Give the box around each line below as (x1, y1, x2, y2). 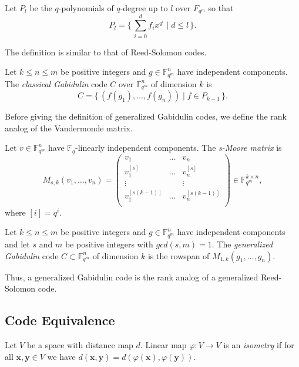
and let (5, 237, 30, 250)
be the (29, 2, 52, 14)
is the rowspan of (147, 249, 210, 262)
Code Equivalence (5, 311, 115, 329)
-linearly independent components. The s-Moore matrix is (75, 141, 282, 154)
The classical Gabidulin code (5, 77, 107, 90)
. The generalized (211, 237, 273, 250)
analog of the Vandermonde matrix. (5, 121, 133, 134)
